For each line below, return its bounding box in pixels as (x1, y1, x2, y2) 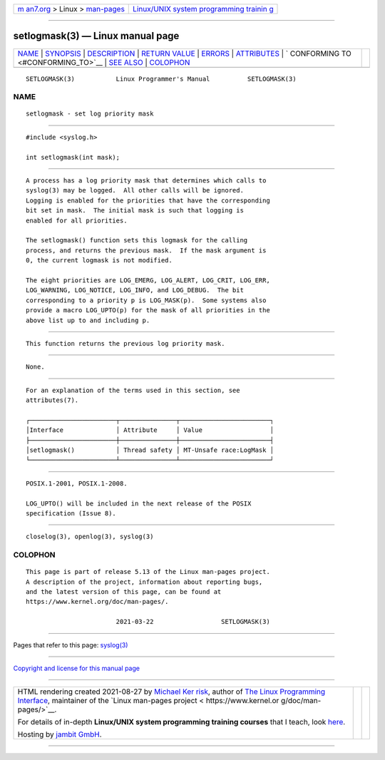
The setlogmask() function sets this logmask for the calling (26, 236, 248, 245)
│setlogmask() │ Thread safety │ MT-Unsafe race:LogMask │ (26, 446, 274, 454)
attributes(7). (26, 396, 79, 404)
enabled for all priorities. (26, 216, 128, 225)
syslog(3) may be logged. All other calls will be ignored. (26, 186, 244, 195)
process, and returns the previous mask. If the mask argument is (26, 246, 267, 255)
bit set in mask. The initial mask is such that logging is (26, 207, 244, 215)
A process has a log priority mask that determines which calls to (26, 177, 267, 185)
